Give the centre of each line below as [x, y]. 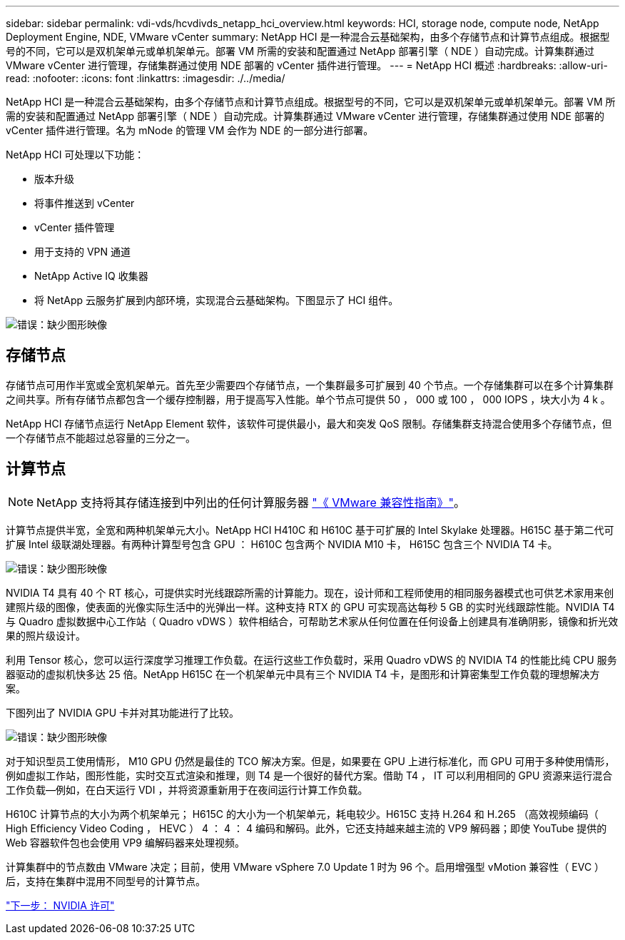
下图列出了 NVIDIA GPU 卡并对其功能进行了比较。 [123, 712]
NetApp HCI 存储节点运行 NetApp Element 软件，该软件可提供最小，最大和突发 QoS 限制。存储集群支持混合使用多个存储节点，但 [309, 423]
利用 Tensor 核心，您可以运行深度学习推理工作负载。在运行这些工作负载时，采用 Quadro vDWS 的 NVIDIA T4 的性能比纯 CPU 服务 [311, 659]
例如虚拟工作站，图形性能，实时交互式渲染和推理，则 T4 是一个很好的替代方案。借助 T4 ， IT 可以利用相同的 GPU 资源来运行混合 [309, 775]
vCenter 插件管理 [75, 227]
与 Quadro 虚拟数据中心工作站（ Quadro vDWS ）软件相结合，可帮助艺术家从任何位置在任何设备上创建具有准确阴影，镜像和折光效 [312, 621]
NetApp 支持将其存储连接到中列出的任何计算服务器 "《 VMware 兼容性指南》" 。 [251, 502]
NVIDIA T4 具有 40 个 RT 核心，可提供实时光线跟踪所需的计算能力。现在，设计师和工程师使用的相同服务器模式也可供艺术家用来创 [310, 592]
